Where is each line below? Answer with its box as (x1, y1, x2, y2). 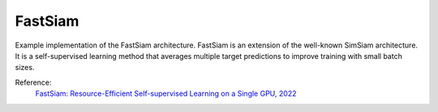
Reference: (15, 77, 52, 87)
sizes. (15, 63, 35, 73)
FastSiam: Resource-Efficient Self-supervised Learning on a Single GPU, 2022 (35, 89, 297, 98)
